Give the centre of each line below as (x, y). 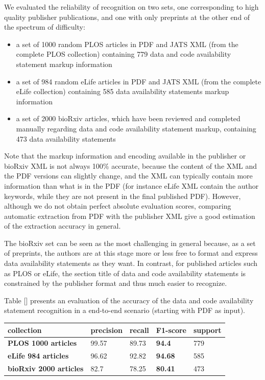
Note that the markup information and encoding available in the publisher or (125, 156)
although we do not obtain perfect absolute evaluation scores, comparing (118, 206)
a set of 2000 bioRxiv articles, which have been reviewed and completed (128, 118)
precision (106, 330)
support (207, 330)
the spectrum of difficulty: (45, 27)
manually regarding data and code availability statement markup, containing (136, 128)
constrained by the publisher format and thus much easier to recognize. (116, 283)
